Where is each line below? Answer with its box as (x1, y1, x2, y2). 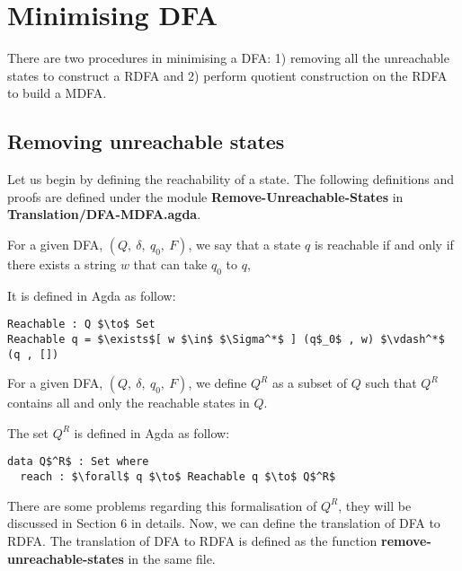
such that (365, 373, 417, 392)
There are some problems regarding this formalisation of (7, 496, 317, 514)
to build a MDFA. (7, 83, 107, 102)
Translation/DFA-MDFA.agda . (7, 205, 201, 224)
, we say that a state (188, 234, 301, 253)
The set (7, 423, 49, 442)
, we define (188, 373, 247, 392)
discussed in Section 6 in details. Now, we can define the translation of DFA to (7, 514, 440, 532)
